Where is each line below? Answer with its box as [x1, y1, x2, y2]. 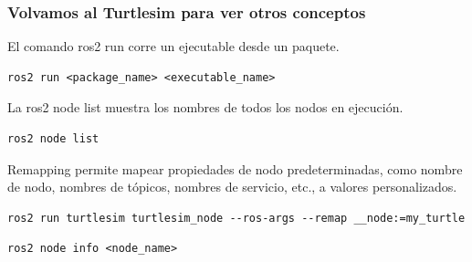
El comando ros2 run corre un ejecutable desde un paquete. [7, 37, 340, 56]
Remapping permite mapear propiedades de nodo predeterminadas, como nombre [7, 159, 463, 178]
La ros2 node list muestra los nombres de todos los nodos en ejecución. [7, 98, 404, 117]
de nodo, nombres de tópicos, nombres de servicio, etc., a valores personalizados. [7, 177, 457, 196]
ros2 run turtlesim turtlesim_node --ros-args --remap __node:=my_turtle [7, 211, 466, 225]
